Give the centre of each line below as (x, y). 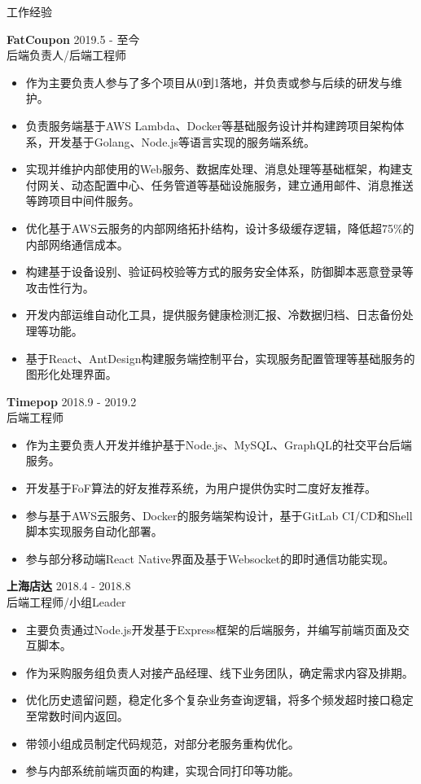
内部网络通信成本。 (77, 244)
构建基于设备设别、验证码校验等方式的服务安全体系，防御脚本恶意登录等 (219, 272)
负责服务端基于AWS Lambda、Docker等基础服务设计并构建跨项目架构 (209, 125)
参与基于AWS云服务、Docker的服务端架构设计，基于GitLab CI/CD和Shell (219, 515)
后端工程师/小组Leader (66, 602)
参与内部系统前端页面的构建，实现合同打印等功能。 (162, 771)
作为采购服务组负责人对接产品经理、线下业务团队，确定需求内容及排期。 (219, 672)
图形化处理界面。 (71, 374)
